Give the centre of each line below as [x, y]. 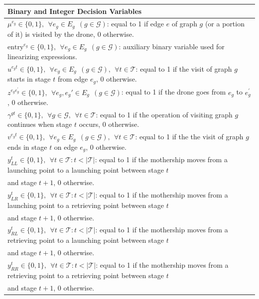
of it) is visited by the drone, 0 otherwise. [71, 34]
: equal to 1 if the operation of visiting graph [164, 114]
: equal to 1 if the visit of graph [184, 68]
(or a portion [225, 24]
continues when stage [40, 124]
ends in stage [27, 147]
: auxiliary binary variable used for [172, 46]
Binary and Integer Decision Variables [75, 11]
